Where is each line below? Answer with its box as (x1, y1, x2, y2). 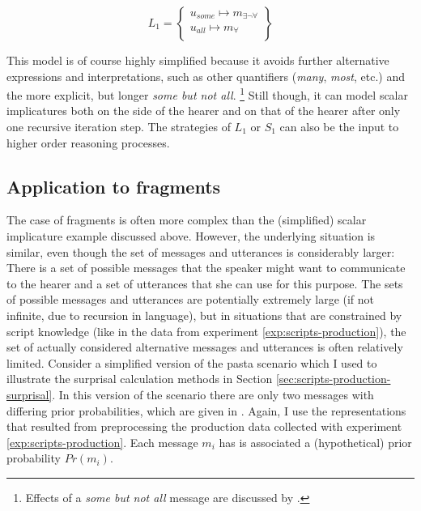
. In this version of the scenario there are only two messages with (52, 385, 374, 402)
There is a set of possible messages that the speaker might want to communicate (6, 259, 406, 276)
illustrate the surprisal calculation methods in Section (6, 370, 273, 387)
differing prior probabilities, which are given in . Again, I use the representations (6, 402, 406, 419)
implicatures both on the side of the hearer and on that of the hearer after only (6, 102, 401, 119)
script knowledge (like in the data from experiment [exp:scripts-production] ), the (6, 322, 406, 339)
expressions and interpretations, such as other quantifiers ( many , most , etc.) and (6, 67, 405, 84)
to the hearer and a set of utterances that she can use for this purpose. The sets (6, 275, 403, 292)
